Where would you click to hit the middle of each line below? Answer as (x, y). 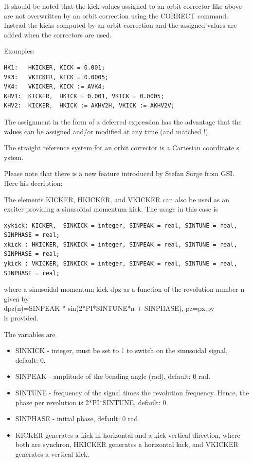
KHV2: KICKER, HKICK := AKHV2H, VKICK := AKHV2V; (89, 106)
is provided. (21, 318)
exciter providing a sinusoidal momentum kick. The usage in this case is (111, 209)
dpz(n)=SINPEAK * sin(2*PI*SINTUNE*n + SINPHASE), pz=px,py (109, 308)
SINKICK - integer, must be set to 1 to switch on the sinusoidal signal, (121, 350)
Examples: (19, 51)
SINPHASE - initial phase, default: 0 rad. (78, 418)
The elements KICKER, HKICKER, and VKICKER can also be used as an (117, 199)
